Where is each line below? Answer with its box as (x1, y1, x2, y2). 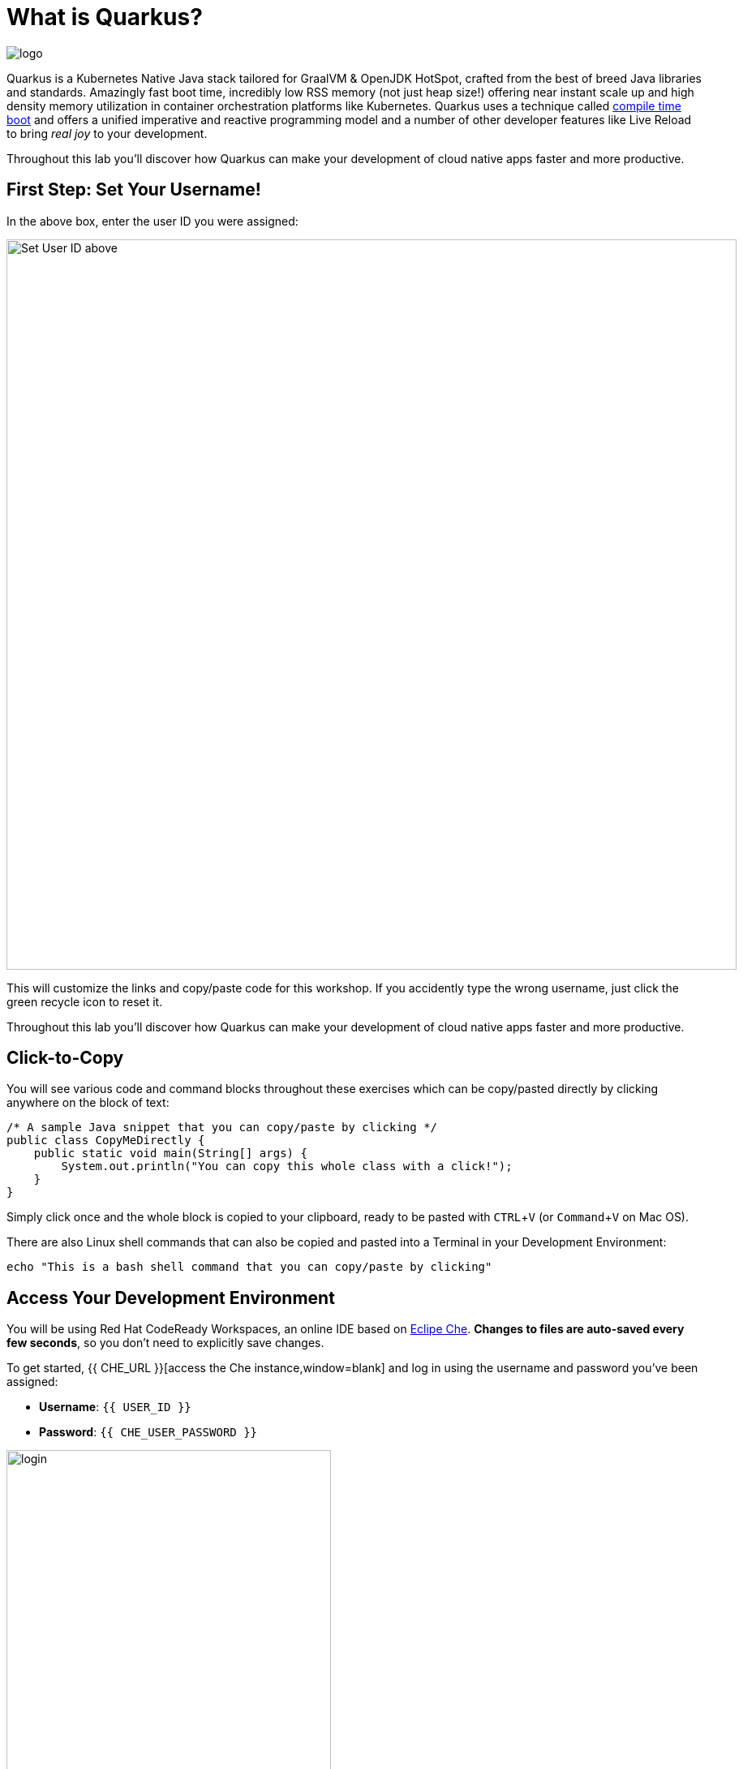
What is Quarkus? (6, 3, 203, 31)
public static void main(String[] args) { (33, 1147, 307, 1160)
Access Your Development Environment (6, 1287, 335, 1308)
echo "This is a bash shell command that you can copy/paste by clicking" (6, 1260, 492, 1274)
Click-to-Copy (6, 1048, 124, 1069)
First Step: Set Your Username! (6, 179, 261, 200)
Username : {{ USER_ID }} (39, 1400, 191, 1414)
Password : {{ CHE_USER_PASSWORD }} (39, 1425, 258, 1440)
